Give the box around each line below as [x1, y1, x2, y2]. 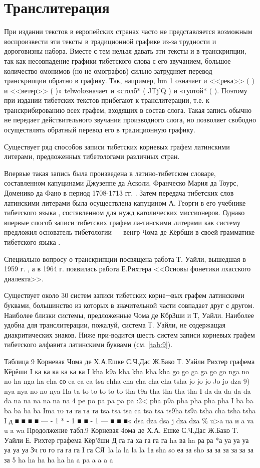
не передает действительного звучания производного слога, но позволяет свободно [4, 114, 256, 125]
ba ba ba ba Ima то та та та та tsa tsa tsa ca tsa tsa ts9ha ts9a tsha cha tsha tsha [4, 405, 256, 415]
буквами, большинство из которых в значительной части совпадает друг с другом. [4, 299, 254, 310]
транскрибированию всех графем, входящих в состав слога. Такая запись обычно [4, 104, 252, 115]
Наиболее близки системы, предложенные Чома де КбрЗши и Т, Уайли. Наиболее [4, 309, 254, 320]
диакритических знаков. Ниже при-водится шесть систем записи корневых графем [4, 329, 255, 340]
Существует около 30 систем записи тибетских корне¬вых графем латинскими [4, 290, 244, 300]
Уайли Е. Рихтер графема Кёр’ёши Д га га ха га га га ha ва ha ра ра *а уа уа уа [4, 434, 249, 445]
